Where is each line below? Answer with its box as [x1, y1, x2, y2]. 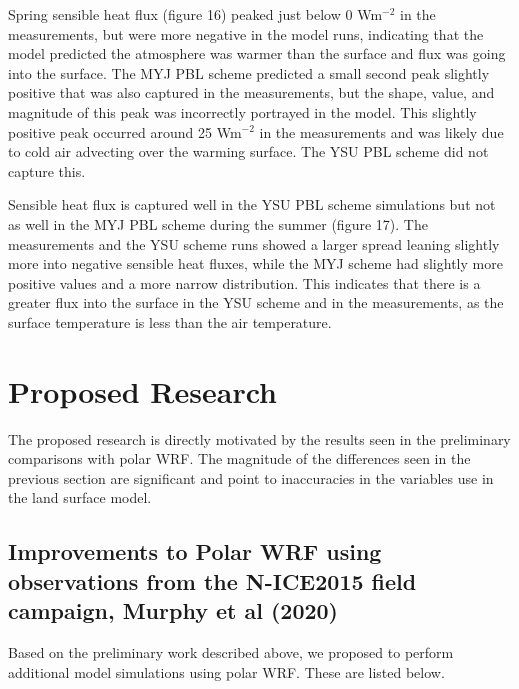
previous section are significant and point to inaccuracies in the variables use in [8, 467, 494, 488]
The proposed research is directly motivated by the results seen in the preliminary [8, 428, 511, 449]
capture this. [8, 160, 86, 181]
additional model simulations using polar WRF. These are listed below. [8, 661, 445, 682]
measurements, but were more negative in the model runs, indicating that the [8, 23, 484, 44]
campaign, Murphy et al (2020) [8, 595, 338, 626]
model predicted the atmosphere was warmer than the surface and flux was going [8, 43, 506, 64]
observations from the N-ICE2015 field [8, 565, 417, 596]
